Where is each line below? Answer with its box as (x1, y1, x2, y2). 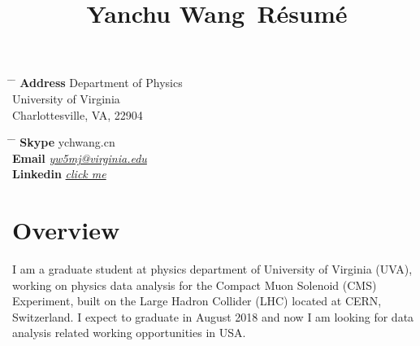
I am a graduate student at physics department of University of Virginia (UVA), (12, 261, 413, 278)
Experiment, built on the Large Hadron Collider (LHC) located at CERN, (12, 292, 382, 309)
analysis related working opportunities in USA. (12, 324, 246, 341)
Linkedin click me (12, 165, 106, 182)
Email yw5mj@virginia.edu (12, 149, 147, 166)
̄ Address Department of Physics (12, 74, 183, 91)
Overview (12, 213, 120, 247)
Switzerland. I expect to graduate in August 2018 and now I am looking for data (12, 308, 414, 325)
